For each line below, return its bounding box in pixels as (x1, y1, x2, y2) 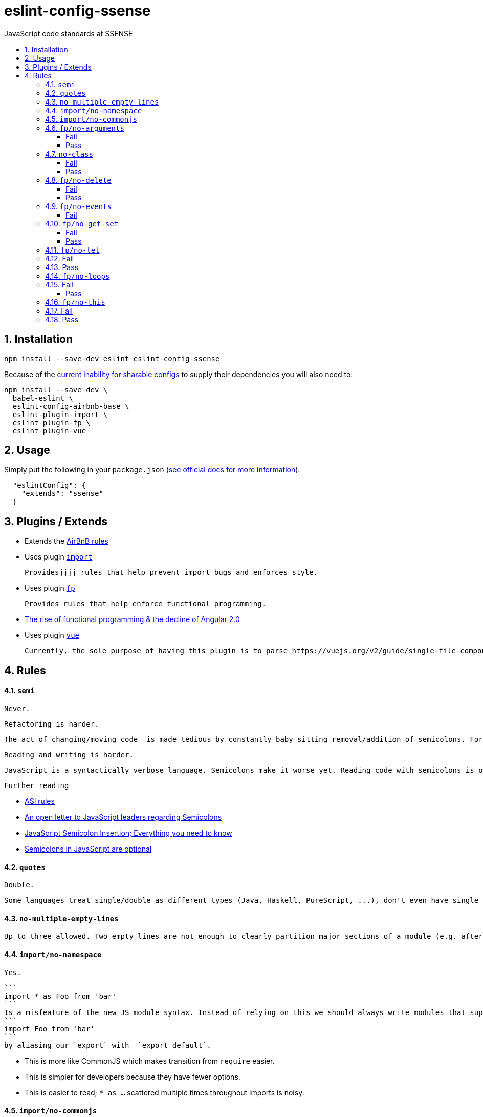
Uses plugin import (25, 552, 93, 562)
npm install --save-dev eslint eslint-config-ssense (4, 354, 220, 363)
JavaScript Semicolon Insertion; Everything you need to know (25, 828, 232, 837)
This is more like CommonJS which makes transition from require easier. (25, 1056, 275, 1065)
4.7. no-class (45, 149, 93, 158)
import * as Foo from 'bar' (4, 991, 117, 1000)
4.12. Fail (45, 254, 74, 263)
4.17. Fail (45, 306, 73, 315)
